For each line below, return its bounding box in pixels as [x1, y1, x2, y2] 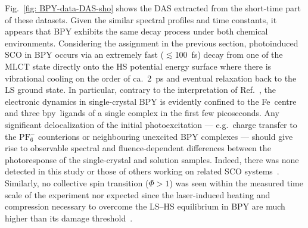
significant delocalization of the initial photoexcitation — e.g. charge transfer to [5, 118, 297, 130]
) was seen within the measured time [169, 176, 303, 189]
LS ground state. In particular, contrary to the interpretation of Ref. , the [5, 83, 276, 96]
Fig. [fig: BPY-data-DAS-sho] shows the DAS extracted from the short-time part [5, 2, 301, 14]
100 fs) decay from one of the [175, 48, 283, 61]
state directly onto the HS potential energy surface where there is [32, 60, 272, 72]
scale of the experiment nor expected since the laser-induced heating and [5, 188, 270, 201]
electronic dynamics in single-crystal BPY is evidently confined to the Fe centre [5, 95, 297, 107]
